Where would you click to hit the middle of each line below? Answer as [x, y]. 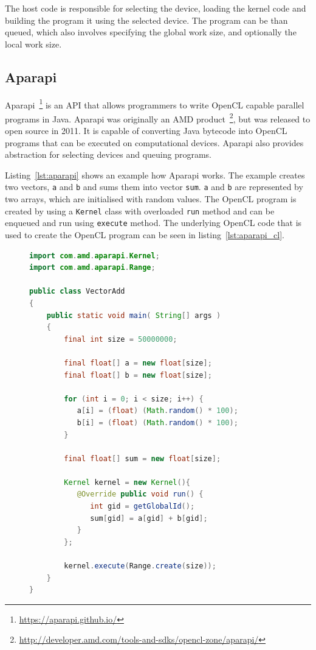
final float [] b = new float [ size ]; [138, 375]
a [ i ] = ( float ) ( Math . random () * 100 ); [157, 411]
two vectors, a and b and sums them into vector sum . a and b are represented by [154, 187]
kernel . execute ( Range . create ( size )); [140, 566]
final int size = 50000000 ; [121, 339]
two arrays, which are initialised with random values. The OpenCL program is [151, 199]
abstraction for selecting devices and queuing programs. [108, 154]
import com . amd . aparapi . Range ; [92, 268]
